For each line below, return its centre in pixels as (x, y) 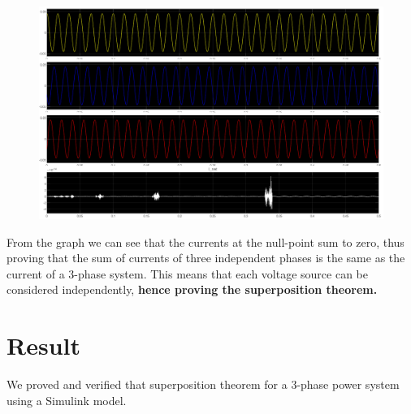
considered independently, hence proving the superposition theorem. (192, 289)
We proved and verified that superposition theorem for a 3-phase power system (203, 384)
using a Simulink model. (67, 400)
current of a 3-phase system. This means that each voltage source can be (188, 273)
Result (43, 345)
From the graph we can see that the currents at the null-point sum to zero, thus (205, 241)
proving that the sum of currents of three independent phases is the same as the (206, 258)
